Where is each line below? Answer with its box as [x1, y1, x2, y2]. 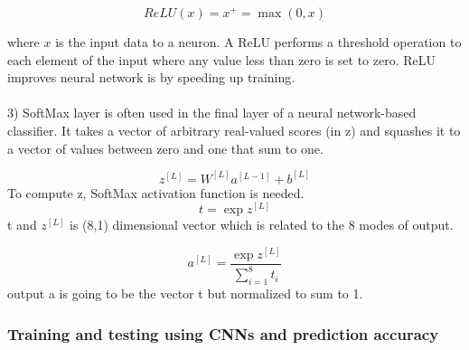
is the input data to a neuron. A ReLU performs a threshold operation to [55, 33, 462, 52]
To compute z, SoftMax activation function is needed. [7, 183, 305, 202]
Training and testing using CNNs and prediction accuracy [7, 322, 439, 345]
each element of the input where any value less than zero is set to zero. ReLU [7, 50, 436, 69]
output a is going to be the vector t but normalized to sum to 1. [7, 284, 363, 303]
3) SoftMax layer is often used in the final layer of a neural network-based [7, 103, 417, 122]
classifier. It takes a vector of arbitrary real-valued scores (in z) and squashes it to [7, 121, 461, 140]
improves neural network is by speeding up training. [7, 68, 295, 87]
